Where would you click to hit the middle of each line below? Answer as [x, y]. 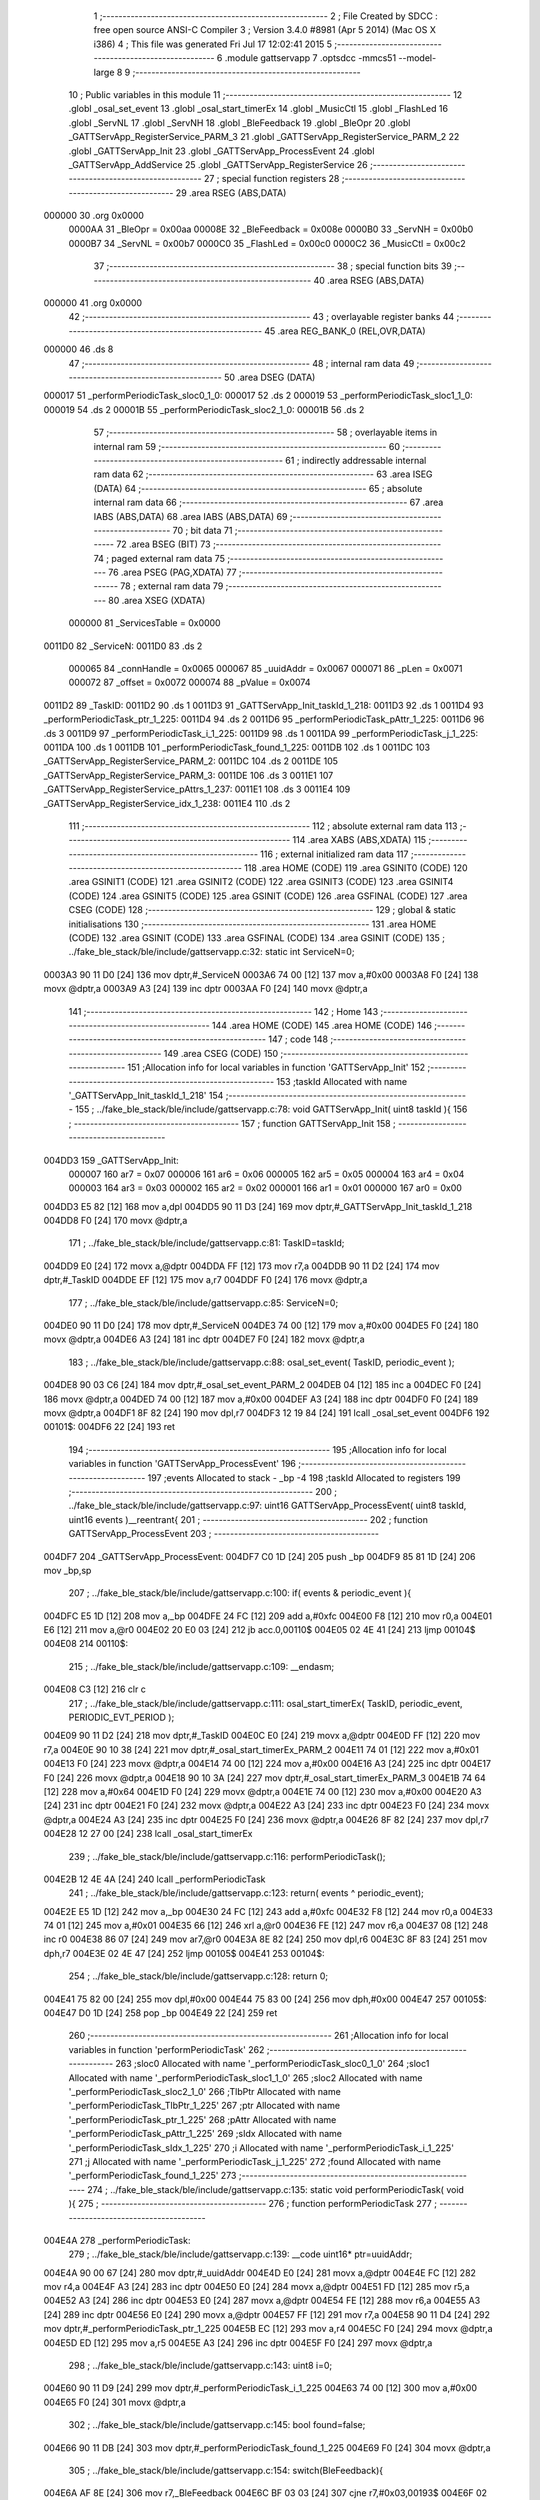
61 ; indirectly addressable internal [356, 460]
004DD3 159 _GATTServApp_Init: [111, 1160]
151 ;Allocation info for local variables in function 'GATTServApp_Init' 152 [276, 1067]
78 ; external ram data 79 [172, 586]
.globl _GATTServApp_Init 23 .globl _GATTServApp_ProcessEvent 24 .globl [221, 151]
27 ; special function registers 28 [271, 179]
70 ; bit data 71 [202, 530]
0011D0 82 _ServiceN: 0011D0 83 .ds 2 [123, 646]
